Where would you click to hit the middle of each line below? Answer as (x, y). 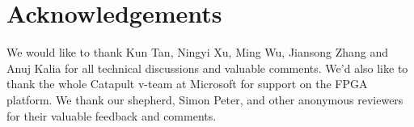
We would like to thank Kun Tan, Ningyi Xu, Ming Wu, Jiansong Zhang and (198, 52)
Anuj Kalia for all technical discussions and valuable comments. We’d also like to (207, 68)
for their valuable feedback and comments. (112, 115)
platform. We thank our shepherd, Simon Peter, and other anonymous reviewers (205, 99)
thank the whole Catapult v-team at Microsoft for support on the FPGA (187, 84)
